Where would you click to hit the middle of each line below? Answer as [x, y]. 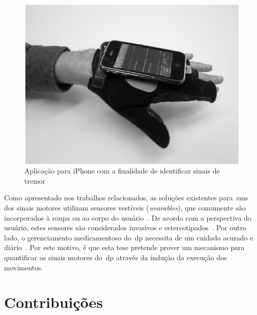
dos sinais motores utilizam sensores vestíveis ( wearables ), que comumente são [125, 208]
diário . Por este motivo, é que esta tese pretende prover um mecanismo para [124, 247]
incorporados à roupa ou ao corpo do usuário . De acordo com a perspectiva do [128, 217]
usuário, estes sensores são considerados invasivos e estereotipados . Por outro [125, 228]
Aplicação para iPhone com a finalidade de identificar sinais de [122, 171]
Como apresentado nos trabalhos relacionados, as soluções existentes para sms [126, 198]
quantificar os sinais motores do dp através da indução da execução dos [116, 257]
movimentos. [24, 267]
